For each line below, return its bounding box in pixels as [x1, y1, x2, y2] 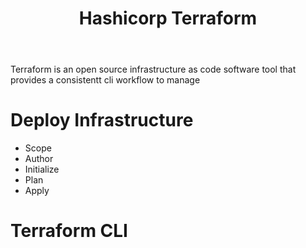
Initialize [24, 163, 60, 176]
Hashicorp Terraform [78, 7, 258, 30]
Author [24, 153, 54, 165]
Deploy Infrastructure [10, 109, 194, 132]
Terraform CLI [10, 220, 128, 242]
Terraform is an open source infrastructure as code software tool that [10, 63, 297, 76]
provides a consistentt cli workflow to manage [10, 74, 201, 86]
